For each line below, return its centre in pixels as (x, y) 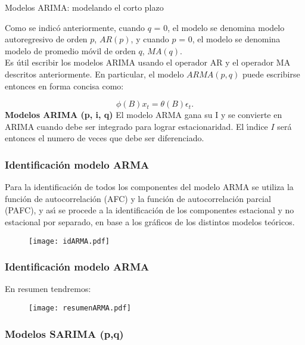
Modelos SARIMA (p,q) (64, 333)
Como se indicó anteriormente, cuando (75, 27)
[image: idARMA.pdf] (69, 241)
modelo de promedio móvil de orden (70, 50)
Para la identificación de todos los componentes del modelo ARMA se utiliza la (149, 187)
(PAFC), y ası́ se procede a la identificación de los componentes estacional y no (150, 210)
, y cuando (150, 39)
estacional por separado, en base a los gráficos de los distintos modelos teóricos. (150, 221)
